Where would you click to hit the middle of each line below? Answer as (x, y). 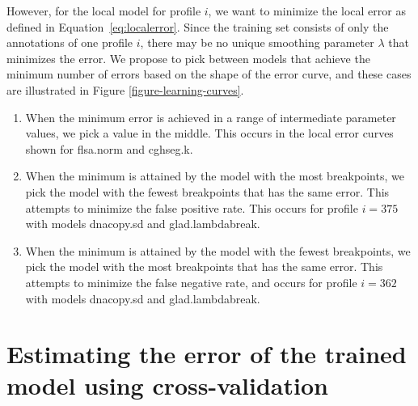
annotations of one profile (70, 42)
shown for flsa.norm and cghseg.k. (109, 148)
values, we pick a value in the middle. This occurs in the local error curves (209, 133)
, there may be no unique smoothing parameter (257, 42)
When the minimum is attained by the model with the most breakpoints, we (215, 176)
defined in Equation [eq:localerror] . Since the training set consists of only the (198, 26)
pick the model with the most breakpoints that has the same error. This (204, 266)
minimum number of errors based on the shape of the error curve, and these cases (209, 74)
